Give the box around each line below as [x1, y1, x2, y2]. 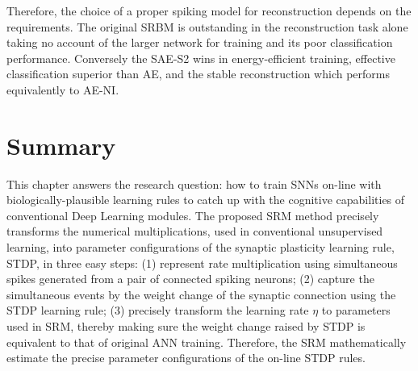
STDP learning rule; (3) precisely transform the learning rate [6, 302, 309, 319]
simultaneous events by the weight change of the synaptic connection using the [6, 286, 396, 302]
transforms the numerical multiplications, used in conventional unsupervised [6, 223, 383, 240]
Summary [6, 128, 116, 161]
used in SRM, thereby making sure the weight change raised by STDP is [6, 318, 366, 335]
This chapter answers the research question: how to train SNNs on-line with [6, 175, 382, 192]
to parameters [321, 302, 391, 319]
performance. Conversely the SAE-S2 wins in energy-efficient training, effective [6, 49, 395, 66]
